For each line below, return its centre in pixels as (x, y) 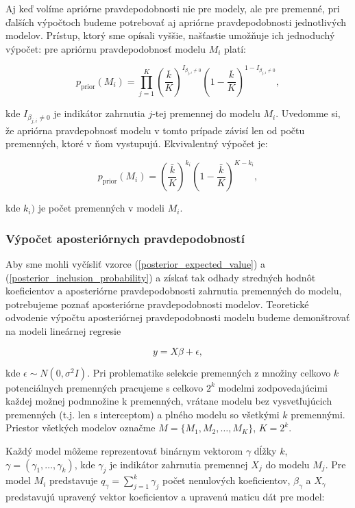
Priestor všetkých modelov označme (81, 428)
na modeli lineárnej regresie (63, 331)
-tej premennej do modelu (206, 113)
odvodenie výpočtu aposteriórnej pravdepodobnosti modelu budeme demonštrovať (178, 317)
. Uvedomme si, (308, 113)
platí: (235, 48)
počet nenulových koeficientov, (227, 480)
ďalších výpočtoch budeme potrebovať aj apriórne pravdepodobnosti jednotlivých (176, 22)
